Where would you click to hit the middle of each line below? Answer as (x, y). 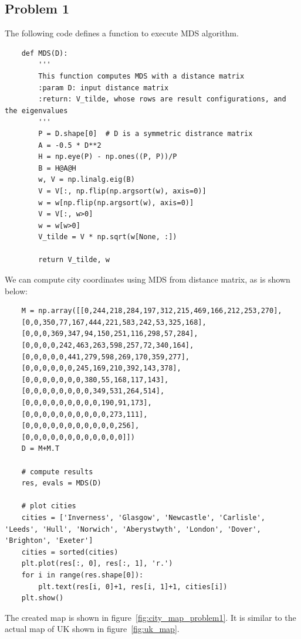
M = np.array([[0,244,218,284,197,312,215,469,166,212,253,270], (152, 311)
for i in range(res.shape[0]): (82, 575)
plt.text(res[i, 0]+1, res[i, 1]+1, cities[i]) (133, 587)
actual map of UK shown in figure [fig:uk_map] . (92, 629)
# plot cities (49, 506)
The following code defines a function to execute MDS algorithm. (122, 33)
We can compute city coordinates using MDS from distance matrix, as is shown (148, 279)
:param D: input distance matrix (104, 88)
